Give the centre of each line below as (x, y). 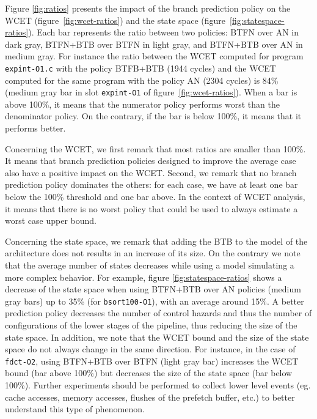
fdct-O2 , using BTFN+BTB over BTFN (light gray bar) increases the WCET (152, 361)
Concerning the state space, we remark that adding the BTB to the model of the (156, 241)
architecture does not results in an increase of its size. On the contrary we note (153, 253)
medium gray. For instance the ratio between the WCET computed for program (154, 56)
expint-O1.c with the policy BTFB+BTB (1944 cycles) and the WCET (140, 68)
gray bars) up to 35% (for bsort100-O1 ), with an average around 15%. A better (155, 301)
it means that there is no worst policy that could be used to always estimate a (151, 208)
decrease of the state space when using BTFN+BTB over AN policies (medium (153, 289)
